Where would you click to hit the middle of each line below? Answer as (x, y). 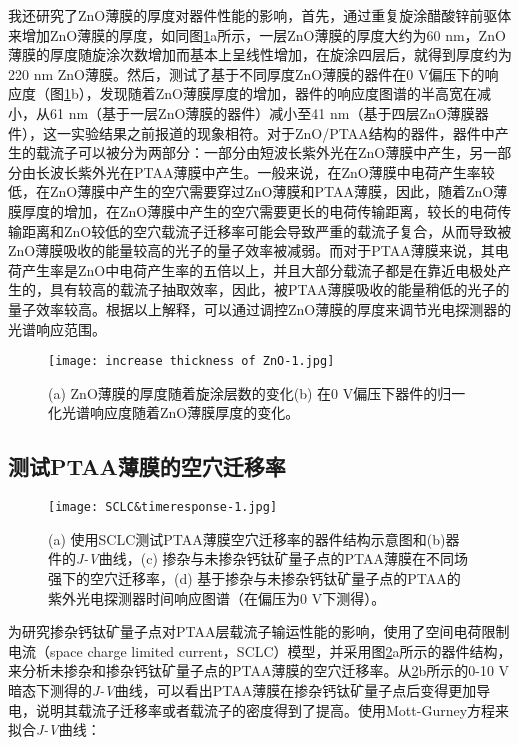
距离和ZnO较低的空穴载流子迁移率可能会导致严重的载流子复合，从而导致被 (266, 230)
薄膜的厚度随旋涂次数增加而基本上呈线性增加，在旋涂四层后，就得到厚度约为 (260, 54)
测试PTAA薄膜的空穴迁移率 (147, 466)
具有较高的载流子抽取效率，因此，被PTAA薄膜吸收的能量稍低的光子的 (279, 289)
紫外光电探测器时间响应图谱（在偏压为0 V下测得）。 (217, 597)
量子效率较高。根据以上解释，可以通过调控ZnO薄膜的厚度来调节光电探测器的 (260, 308)
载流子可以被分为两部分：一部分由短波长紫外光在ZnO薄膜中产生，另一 (266, 152)
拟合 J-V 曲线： (54, 729)
